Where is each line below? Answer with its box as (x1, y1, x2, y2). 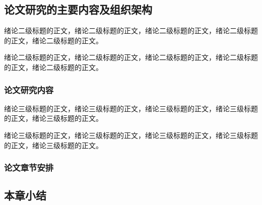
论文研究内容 (4, 83, 54, 96)
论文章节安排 (4, 161, 54, 174)
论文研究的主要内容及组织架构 (4, 2, 152, 17)
